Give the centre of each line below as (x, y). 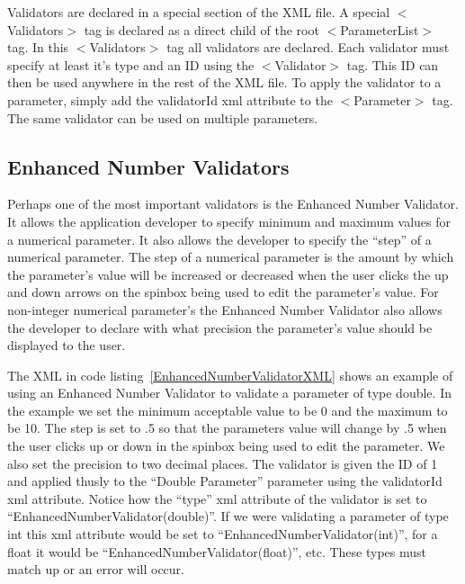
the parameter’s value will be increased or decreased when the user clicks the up (228, 274)
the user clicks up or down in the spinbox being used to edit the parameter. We (226, 446)
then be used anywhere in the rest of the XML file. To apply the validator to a (224, 82)
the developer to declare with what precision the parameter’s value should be (220, 327)
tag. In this (38, 47)
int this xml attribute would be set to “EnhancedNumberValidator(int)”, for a (223, 534)
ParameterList (380, 29)
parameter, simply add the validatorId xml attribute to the (170, 99)
